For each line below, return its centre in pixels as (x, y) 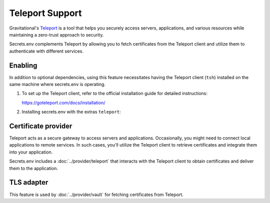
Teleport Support (45, 13)
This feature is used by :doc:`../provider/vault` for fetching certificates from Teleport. (96, 194)
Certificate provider (41, 126)
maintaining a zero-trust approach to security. (56, 34)
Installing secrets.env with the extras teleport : (71, 112)
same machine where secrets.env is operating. (57, 84)
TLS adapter (29, 182)
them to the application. (34, 168)
